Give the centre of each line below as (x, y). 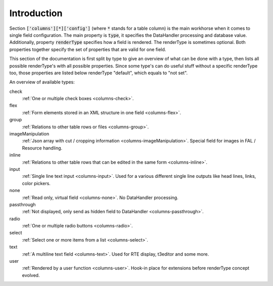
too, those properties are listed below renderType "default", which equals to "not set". (99, 73)
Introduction (36, 13)
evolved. (31, 275)
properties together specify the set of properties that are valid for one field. (88, 49)
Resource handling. (42, 148)
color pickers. (36, 183)
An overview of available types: (42, 82)
